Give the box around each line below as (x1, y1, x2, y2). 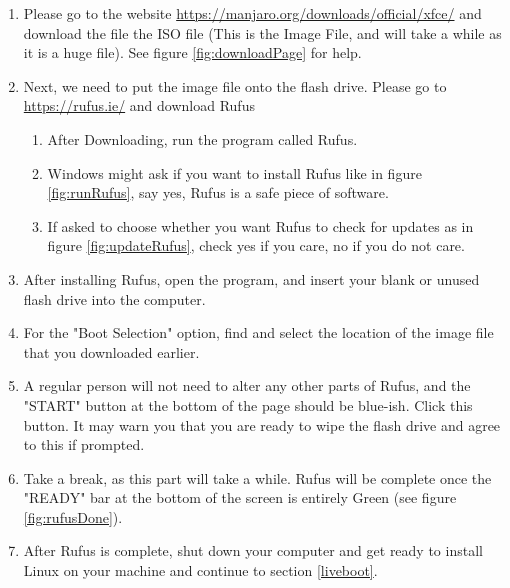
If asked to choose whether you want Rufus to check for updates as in (47, 215, 474, 236)
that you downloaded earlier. (23, 341, 200, 362)
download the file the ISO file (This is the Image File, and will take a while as (23, 22, 502, 43)
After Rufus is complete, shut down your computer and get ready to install (23, 540, 483, 561)
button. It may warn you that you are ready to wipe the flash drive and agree (23, 414, 501, 435)
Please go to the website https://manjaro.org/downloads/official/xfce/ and (23, 3, 482, 23)
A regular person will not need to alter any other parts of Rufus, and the (23, 375, 471, 396)
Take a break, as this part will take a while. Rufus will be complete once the (23, 467, 492, 488)
